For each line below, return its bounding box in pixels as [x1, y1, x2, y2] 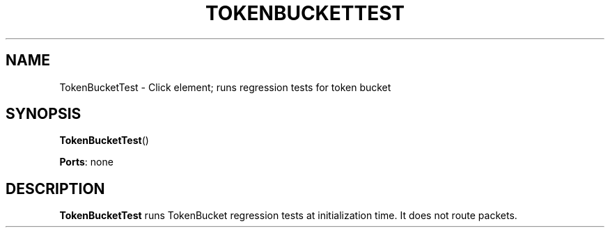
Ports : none [59, 156, 114, 168]
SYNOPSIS [6, 105, 81, 123]
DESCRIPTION [6, 179, 105, 198]
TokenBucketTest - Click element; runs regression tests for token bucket [59, 81, 391, 93]
